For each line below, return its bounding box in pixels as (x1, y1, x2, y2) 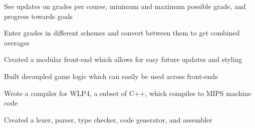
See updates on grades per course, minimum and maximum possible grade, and (4, 1, 246, 11)
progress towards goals (4, 10, 73, 21)
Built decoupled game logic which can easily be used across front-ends (4, 70, 218, 81)
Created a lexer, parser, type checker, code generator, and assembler (4, 114, 213, 124)
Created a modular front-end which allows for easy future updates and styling (4, 54, 242, 64)
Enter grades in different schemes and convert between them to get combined (4, 27, 240, 38)
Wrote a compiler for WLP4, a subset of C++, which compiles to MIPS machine (4, 87, 252, 98)
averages (4, 37, 30, 47)
